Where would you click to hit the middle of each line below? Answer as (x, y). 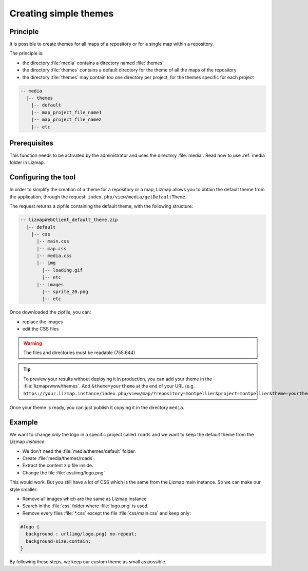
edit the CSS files (41, 329)
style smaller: (24, 489)
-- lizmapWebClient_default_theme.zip (69, 220)
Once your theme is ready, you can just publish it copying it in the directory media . (97, 407)
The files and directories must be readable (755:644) (79, 353)
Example (24, 422)
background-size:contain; (58, 541)
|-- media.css (54, 256)
